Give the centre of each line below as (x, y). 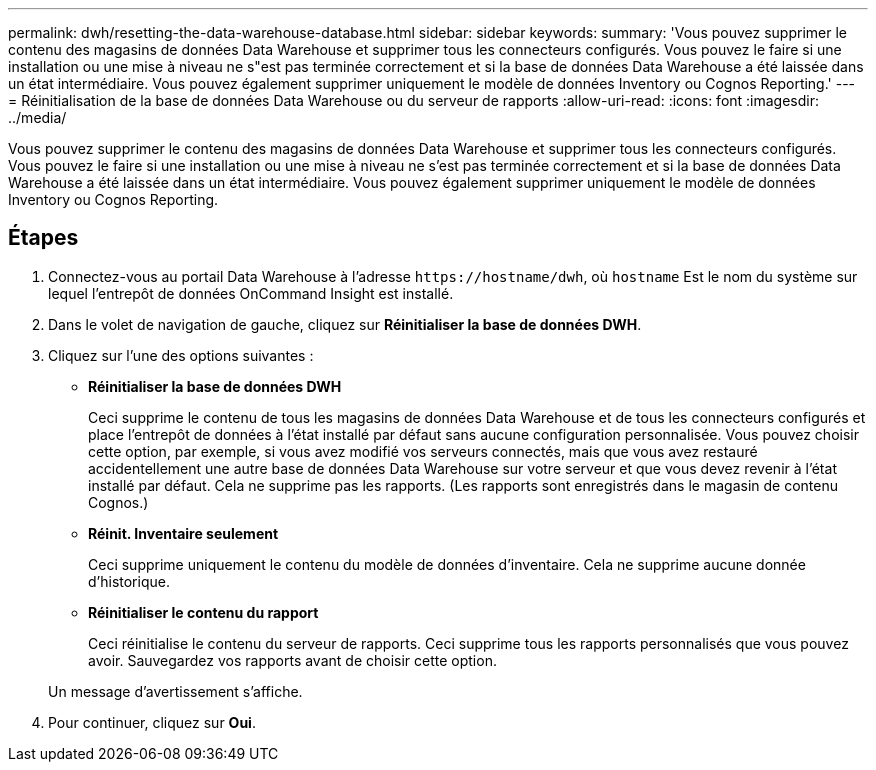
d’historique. (129, 581)
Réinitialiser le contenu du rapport (203, 612)
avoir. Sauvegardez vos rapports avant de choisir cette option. (292, 660)
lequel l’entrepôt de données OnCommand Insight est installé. (251, 293)
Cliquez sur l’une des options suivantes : (181, 355)
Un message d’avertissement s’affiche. (175, 691)
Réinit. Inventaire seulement (183, 533)
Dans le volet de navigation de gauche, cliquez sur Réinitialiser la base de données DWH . (345, 324)
